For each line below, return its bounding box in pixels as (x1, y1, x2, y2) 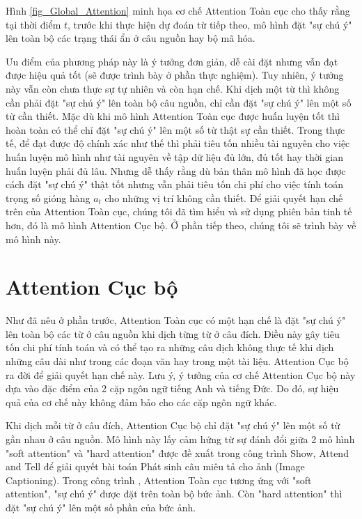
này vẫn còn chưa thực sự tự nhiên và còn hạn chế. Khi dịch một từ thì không (6, 81, 340, 95)
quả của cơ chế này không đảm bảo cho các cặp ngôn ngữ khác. (6, 394, 277, 409)
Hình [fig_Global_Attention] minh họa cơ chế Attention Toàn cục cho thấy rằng (6, 3, 350, 17)
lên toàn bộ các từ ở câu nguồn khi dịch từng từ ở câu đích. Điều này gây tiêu (6, 326, 340, 341)
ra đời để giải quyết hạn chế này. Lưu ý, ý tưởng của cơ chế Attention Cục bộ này (6, 367, 356, 382)
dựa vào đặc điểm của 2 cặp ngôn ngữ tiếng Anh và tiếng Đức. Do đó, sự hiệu (6, 381, 339, 396)
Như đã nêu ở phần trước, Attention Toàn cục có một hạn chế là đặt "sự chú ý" (6, 313, 346, 327)
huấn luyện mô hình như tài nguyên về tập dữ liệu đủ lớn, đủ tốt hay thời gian (6, 149, 344, 164)
